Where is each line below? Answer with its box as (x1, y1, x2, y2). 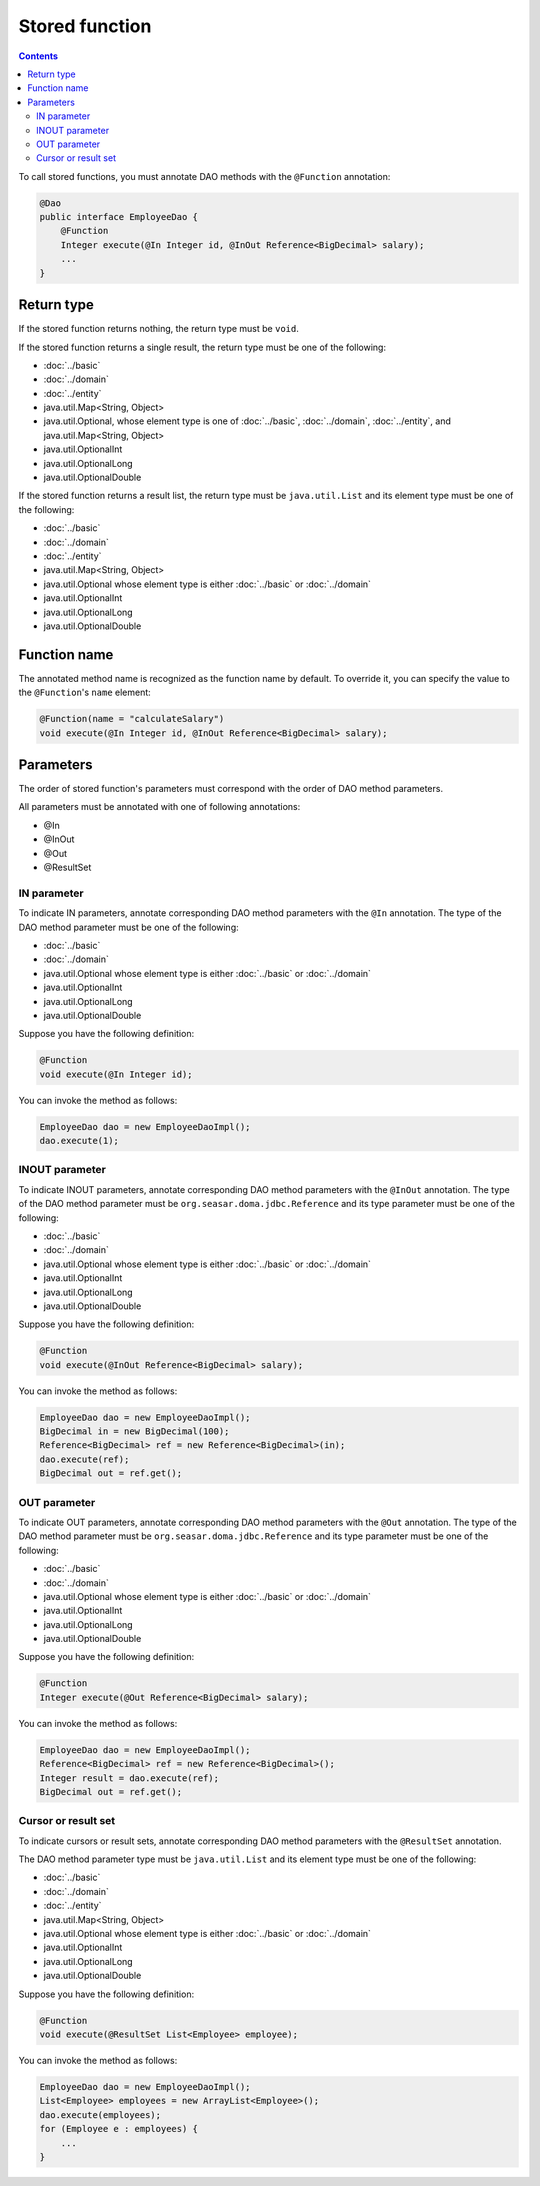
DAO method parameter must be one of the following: (18, 921, 239, 933)
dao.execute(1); (39, 1135, 120, 1147)
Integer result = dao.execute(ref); (39, 1772, 220, 1784)
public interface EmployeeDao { (39, 211, 199, 223)
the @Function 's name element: (18, 686, 152, 699)
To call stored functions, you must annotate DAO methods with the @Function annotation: (18, 170, 391, 182)
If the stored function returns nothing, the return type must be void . (18, 323, 299, 335)
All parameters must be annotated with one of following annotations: (18, 801, 301, 813)
